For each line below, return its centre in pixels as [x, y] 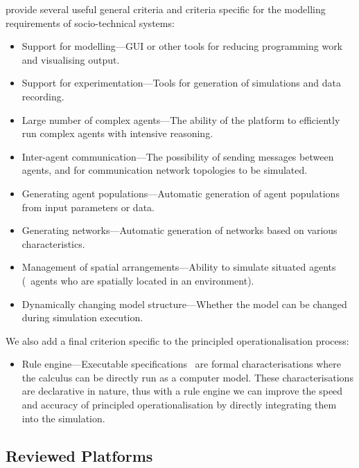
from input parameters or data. [88, 207]
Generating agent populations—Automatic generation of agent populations [181, 193]
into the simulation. [63, 418]
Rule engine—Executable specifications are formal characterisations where [181, 364]
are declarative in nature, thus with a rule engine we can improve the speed [182, 391]
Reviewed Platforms [79, 455]
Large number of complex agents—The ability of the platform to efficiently [181, 119]
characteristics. [53, 243]
